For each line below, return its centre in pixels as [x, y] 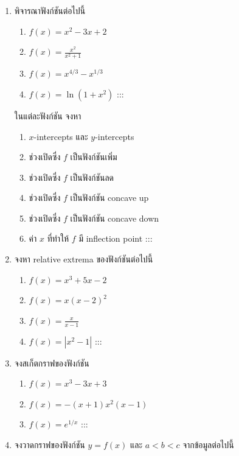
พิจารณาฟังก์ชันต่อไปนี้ [50, 10]
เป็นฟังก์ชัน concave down [115, 218]
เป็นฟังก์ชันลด [92, 177]
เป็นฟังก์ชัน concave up [109, 198]
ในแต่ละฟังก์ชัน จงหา [48, 115]
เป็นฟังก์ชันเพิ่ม [94, 157]
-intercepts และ [61, 136]
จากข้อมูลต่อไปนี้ [208, 445]
